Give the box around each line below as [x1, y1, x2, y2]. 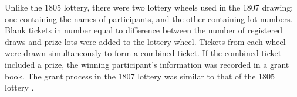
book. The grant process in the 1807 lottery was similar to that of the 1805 [5, 70, 275, 82]
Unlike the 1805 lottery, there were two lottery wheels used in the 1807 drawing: [5, 1, 293, 13]
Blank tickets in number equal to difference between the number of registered [5, 24, 283, 36]
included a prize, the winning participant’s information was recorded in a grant [5, 58, 289, 70]
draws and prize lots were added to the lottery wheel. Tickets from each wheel [5, 35, 286, 47]
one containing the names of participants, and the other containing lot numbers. [5, 12, 293, 25]
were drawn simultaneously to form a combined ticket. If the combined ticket [5, 47, 282, 59]
